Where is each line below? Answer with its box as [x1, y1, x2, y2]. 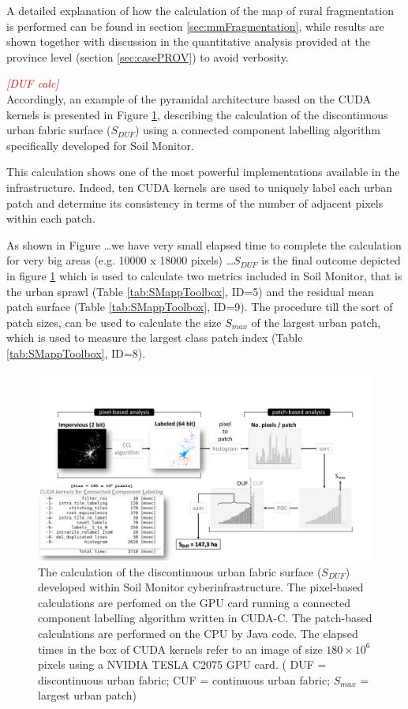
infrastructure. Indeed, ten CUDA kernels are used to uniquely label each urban [6, 178, 393, 195]
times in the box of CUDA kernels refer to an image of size [38, 640, 323, 657]
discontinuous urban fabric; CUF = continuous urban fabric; [38, 671, 331, 688]
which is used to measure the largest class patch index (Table [6, 329, 303, 346]
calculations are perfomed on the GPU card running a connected [38, 594, 351, 610]
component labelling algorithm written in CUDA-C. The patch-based [38, 610, 372, 626]
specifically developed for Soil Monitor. [6, 137, 194, 153]
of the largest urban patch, [251, 313, 381, 330]
